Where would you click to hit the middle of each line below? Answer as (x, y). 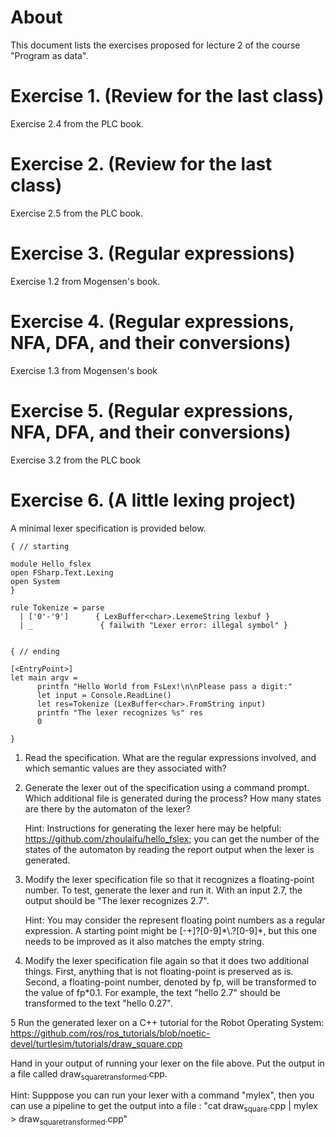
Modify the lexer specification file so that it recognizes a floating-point (169, 879)
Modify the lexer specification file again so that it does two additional (167, 960)
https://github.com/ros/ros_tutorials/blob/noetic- (110, 1033)
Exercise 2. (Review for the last (141, 164)
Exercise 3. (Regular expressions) (153, 253)
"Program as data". (49, 55)
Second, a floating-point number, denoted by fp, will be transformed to (170, 982)
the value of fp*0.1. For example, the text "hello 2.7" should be (152, 992)
